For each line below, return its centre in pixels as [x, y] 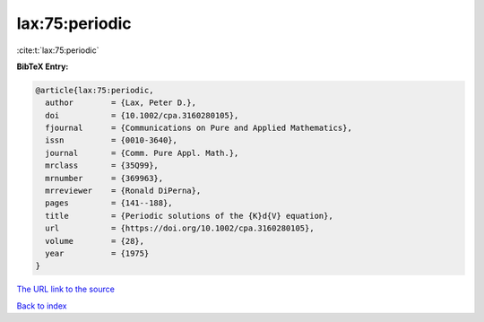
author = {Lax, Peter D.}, [121, 103]
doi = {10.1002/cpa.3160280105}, [142, 115]
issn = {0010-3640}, [112, 140]
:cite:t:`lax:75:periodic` [58, 50]
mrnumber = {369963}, [104, 178]
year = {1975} [97, 253]
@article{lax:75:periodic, [95, 90]
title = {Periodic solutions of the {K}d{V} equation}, [189, 216]
